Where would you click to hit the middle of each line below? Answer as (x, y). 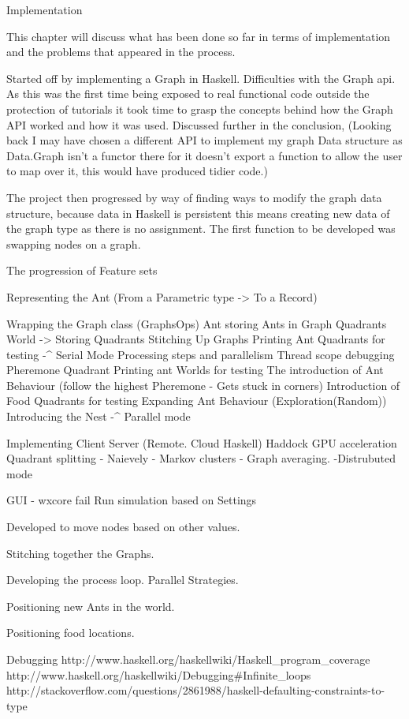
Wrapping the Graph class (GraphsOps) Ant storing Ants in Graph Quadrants (197, 323)
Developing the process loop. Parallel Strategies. (123, 580)
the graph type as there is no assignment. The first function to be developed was (201, 228)
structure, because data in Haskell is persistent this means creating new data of (198, 213)
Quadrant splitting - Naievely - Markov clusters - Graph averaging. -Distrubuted (201, 458)
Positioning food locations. (71, 633)
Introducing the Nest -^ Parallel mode (99, 416)
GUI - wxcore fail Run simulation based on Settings (132, 500)
